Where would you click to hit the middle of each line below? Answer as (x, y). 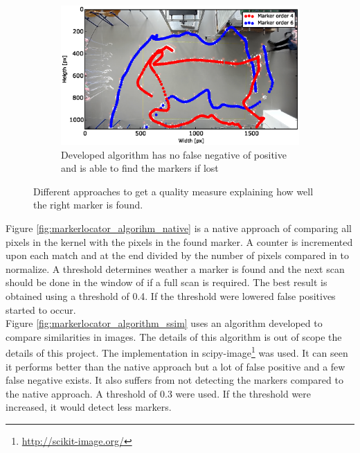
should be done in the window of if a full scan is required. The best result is (166, 282)
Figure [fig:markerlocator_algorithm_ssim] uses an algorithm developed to (164, 323)
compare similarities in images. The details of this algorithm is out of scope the (174, 336)
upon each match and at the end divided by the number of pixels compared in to (178, 255)
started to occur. (41, 309)
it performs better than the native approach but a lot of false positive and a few (175, 366)
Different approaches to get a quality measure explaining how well (173, 191)
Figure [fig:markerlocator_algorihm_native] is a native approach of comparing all (179, 228)
